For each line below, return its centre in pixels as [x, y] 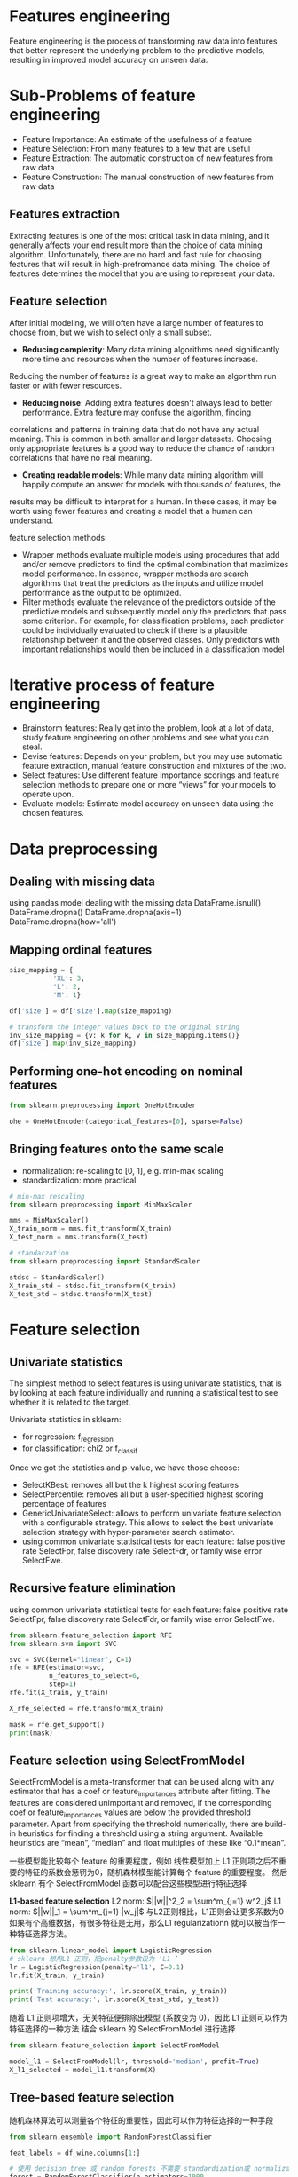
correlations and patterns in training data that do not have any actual [134, 429]
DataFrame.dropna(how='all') [63, 922]
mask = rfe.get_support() [57, 1724]
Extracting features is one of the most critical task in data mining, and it [139, 235]
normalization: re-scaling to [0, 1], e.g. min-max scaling [123, 1170]
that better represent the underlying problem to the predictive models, [137, 50]
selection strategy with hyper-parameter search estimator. [128, 1532]
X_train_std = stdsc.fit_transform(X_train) [93, 1286]
